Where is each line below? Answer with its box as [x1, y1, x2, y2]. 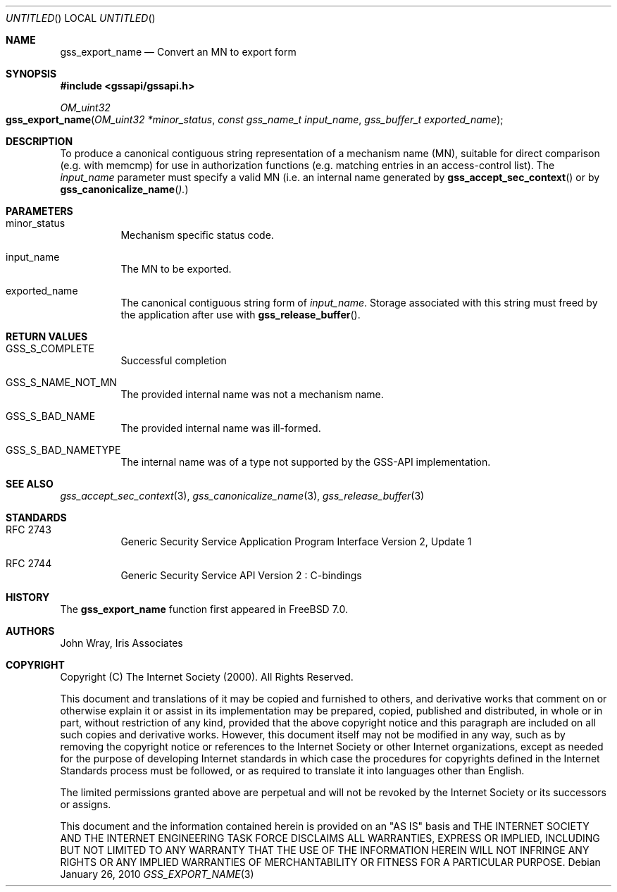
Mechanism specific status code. [120, 229, 274, 241]
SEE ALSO [6, 478, 54, 490]
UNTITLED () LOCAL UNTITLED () [6, 12, 156, 24]
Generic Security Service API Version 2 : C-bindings [120, 569, 362, 581]
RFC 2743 [6, 524, 51, 535]
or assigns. [60, 798, 111, 810]
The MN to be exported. [120, 263, 232, 275]
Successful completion [120, 354, 227, 366]
